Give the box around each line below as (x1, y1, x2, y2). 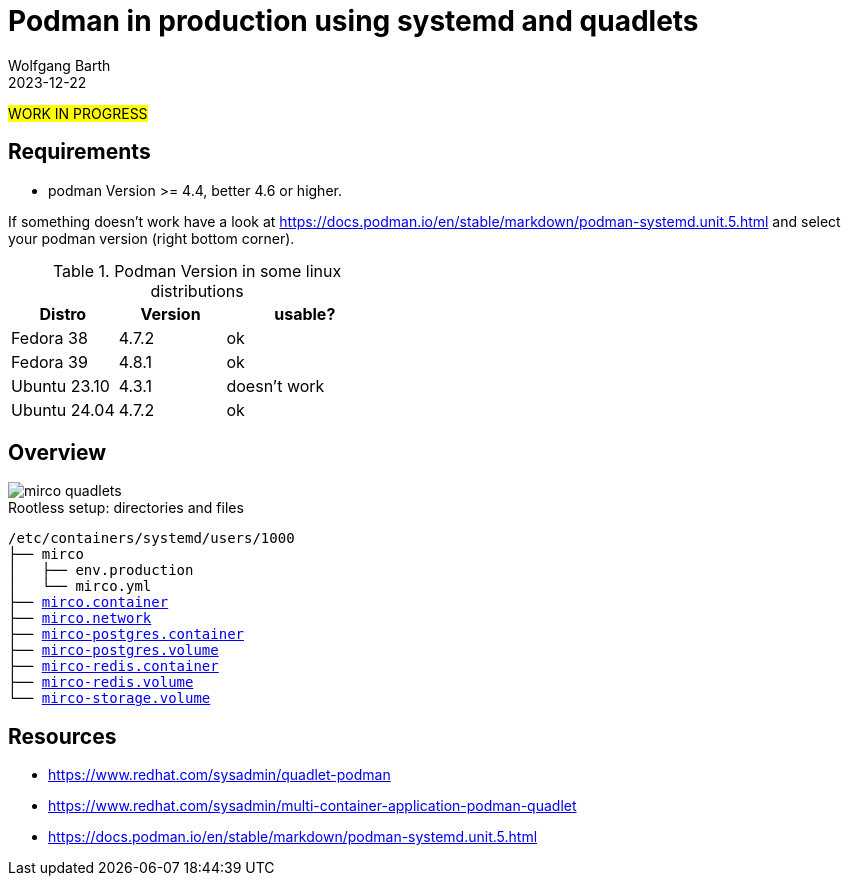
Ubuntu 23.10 (11, 375, 110, 396)
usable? (274, 303, 336, 324)
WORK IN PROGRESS (8, 104, 148, 122)
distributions (150, 280, 244, 301)
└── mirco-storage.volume (8, 690, 211, 707)
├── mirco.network (8, 610, 152, 627)
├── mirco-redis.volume (8, 674, 194, 691)
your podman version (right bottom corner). (8, 229, 295, 247)
